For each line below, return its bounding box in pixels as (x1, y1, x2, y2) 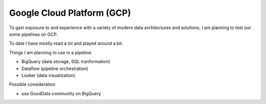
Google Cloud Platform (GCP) (9, 7, 131, 18)
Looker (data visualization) (21, 72, 76, 78)
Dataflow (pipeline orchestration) (21, 66, 89, 71)
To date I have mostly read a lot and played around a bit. (9, 40, 123, 46)
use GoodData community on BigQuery (21, 90, 101, 96)
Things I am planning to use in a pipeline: (9, 49, 93, 55)
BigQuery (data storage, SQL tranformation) (21, 59, 110, 65)
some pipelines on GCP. (9, 31, 58, 37)
